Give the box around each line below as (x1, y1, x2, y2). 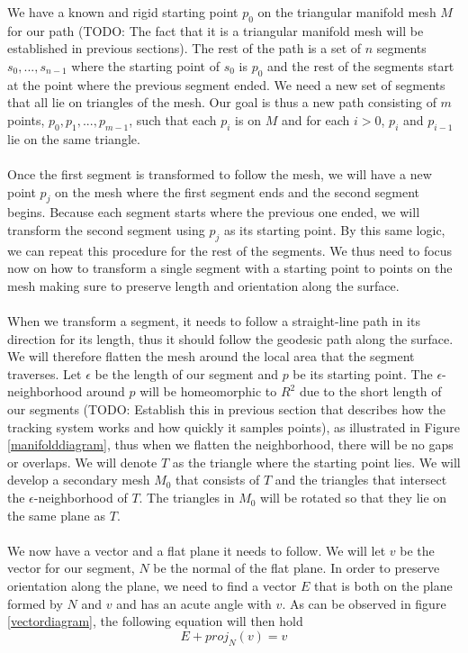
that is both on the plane (313, 576, 453, 595)
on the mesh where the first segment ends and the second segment (55, 182, 420, 201)
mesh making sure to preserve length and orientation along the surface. (7, 276, 400, 295)
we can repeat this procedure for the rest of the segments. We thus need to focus (7, 240, 453, 259)
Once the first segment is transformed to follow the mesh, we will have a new (7, 164, 432, 183)
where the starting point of (71, 56, 220, 75)
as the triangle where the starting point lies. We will (172, 452, 461, 471)
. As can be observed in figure (282, 594, 446, 612)
